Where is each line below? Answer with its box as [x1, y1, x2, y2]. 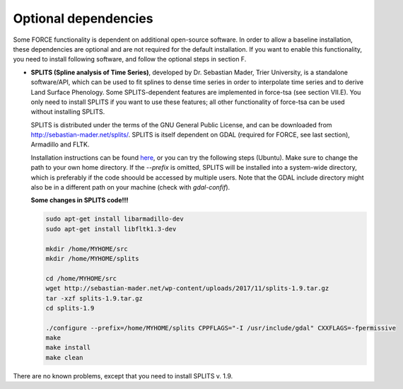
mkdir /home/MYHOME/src [45, 245, 129, 252]
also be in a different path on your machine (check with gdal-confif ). [30, 183, 230, 192]
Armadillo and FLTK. [30, 140, 90, 149]
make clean [45, 354, 83, 361]
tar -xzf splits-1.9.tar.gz [45, 294, 143, 302]
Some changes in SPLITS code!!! [30, 196, 129, 204]
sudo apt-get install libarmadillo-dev [45, 215, 184, 223]
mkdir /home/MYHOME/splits [45, 255, 139, 262]
